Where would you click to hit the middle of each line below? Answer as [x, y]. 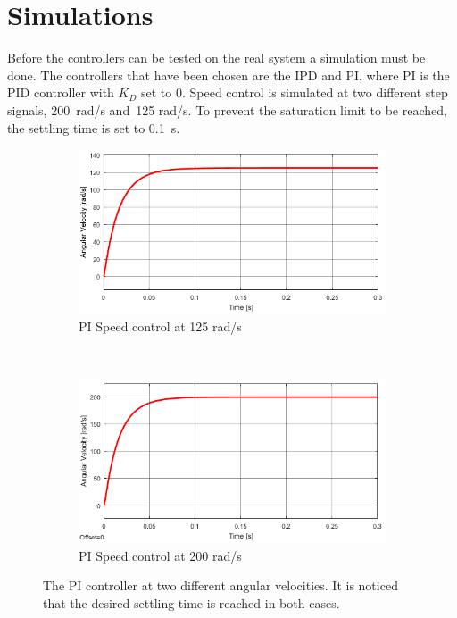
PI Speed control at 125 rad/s [160, 326]
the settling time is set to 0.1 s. [94, 127]
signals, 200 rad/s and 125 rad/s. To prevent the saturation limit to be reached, [227, 109]
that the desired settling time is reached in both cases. [191, 602]
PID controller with [61, 92]
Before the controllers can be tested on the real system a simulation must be [216, 58]
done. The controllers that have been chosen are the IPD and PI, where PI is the [228, 75]
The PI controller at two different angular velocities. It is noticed [220, 585]
